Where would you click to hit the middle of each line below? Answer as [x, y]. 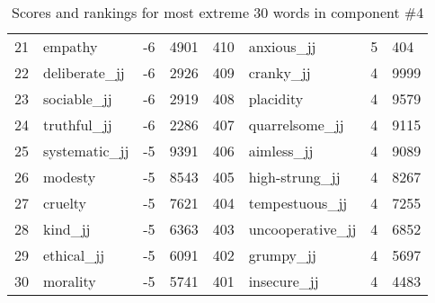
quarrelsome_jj [296, 125]
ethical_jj [74, 255]
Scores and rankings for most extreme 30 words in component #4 [218, 12]
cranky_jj [280, 72]
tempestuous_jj [298, 203]
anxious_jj [282, 46]
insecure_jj [284, 281]
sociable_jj [78, 98]
